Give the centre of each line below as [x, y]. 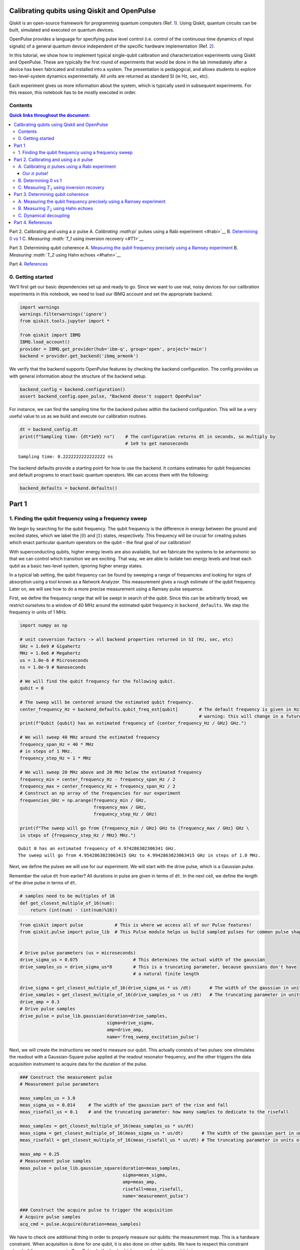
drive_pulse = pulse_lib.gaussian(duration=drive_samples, [93, 1016]
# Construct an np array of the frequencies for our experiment [100, 793]
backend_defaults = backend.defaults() [68, 488]
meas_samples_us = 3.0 [47, 1098]
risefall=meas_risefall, [153, 1189]
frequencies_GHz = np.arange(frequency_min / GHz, [83, 800]
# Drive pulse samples [47, 1009]
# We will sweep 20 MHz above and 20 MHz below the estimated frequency [111, 772]
